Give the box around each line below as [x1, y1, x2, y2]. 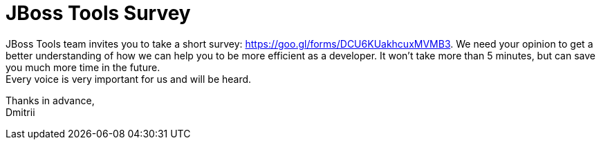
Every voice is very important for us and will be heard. [6, 72, 252, 85]
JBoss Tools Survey [6, 1, 191, 25]
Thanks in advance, [6, 94, 95, 106]
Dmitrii [6, 106, 35, 118]
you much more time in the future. [6, 61, 160, 73]
